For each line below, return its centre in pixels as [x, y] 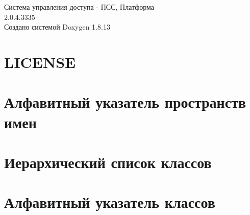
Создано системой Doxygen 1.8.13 [57, 27]
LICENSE [40, 62]
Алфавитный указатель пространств [125, 102]
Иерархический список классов [108, 162]
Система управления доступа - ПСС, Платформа [79, 7]
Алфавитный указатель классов [110, 202]
